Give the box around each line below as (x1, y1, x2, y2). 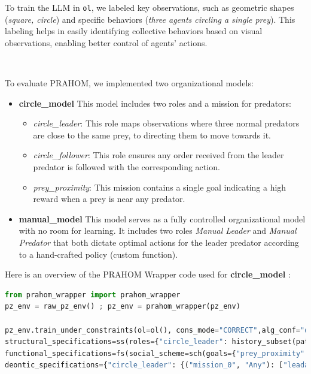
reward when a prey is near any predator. (33, 192, 185, 205)
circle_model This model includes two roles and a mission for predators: (19, 96, 291, 109)
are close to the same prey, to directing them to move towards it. (33, 128, 271, 141)
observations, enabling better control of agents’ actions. (5, 36, 208, 49)
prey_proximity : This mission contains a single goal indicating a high (33, 180, 286, 193)
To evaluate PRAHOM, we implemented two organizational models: (5, 77, 254, 89)
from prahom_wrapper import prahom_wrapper (5, 290, 181, 299)
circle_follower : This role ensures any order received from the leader (33, 149, 284, 161)
